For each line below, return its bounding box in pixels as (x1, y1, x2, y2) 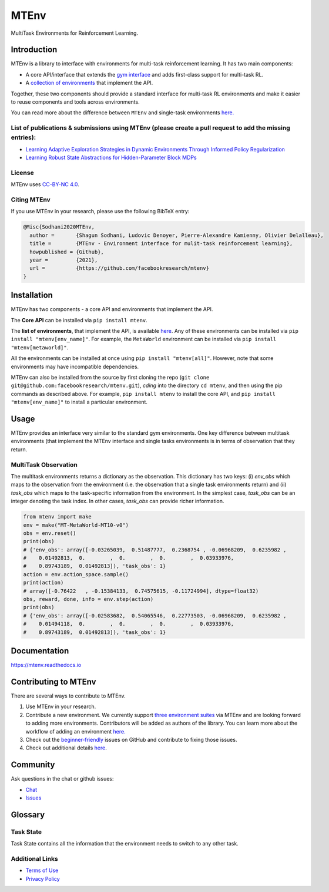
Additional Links (11, 854, 58, 863)
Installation (11, 290, 53, 300)
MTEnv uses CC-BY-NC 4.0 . (11, 181, 79, 188)
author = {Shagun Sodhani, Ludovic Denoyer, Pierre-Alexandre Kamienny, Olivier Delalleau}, (29, 232, 324, 239)
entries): (11, 133, 36, 141)
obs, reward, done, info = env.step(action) (23, 596, 154, 603)
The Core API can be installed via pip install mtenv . (11, 316, 148, 323)
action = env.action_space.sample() (23, 571, 129, 577)
